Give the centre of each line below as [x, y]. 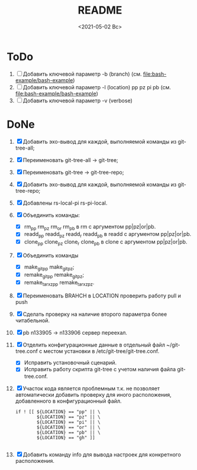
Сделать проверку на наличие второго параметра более [95, 315]
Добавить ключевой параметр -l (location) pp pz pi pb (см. [97, 87]
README [100, 10]
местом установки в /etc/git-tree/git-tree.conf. [101, 351]
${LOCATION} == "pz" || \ [69, 417]
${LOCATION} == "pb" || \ [69, 432]
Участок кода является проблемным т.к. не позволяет [91, 388]
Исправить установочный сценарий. [70, 363]
